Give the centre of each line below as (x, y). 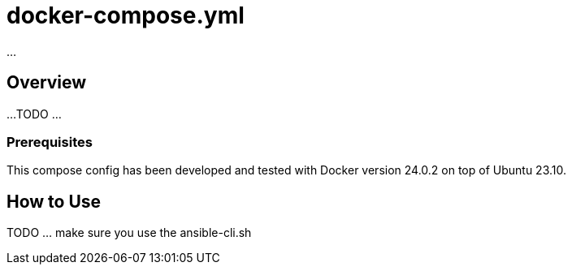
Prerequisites (50, 142)
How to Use (54, 201)
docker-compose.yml (126, 15)
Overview (47, 83)
